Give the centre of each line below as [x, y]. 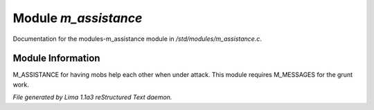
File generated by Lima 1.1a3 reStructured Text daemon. [92, 98]
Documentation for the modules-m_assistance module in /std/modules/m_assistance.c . [137, 39]
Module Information [56, 58]
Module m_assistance [78, 18]
